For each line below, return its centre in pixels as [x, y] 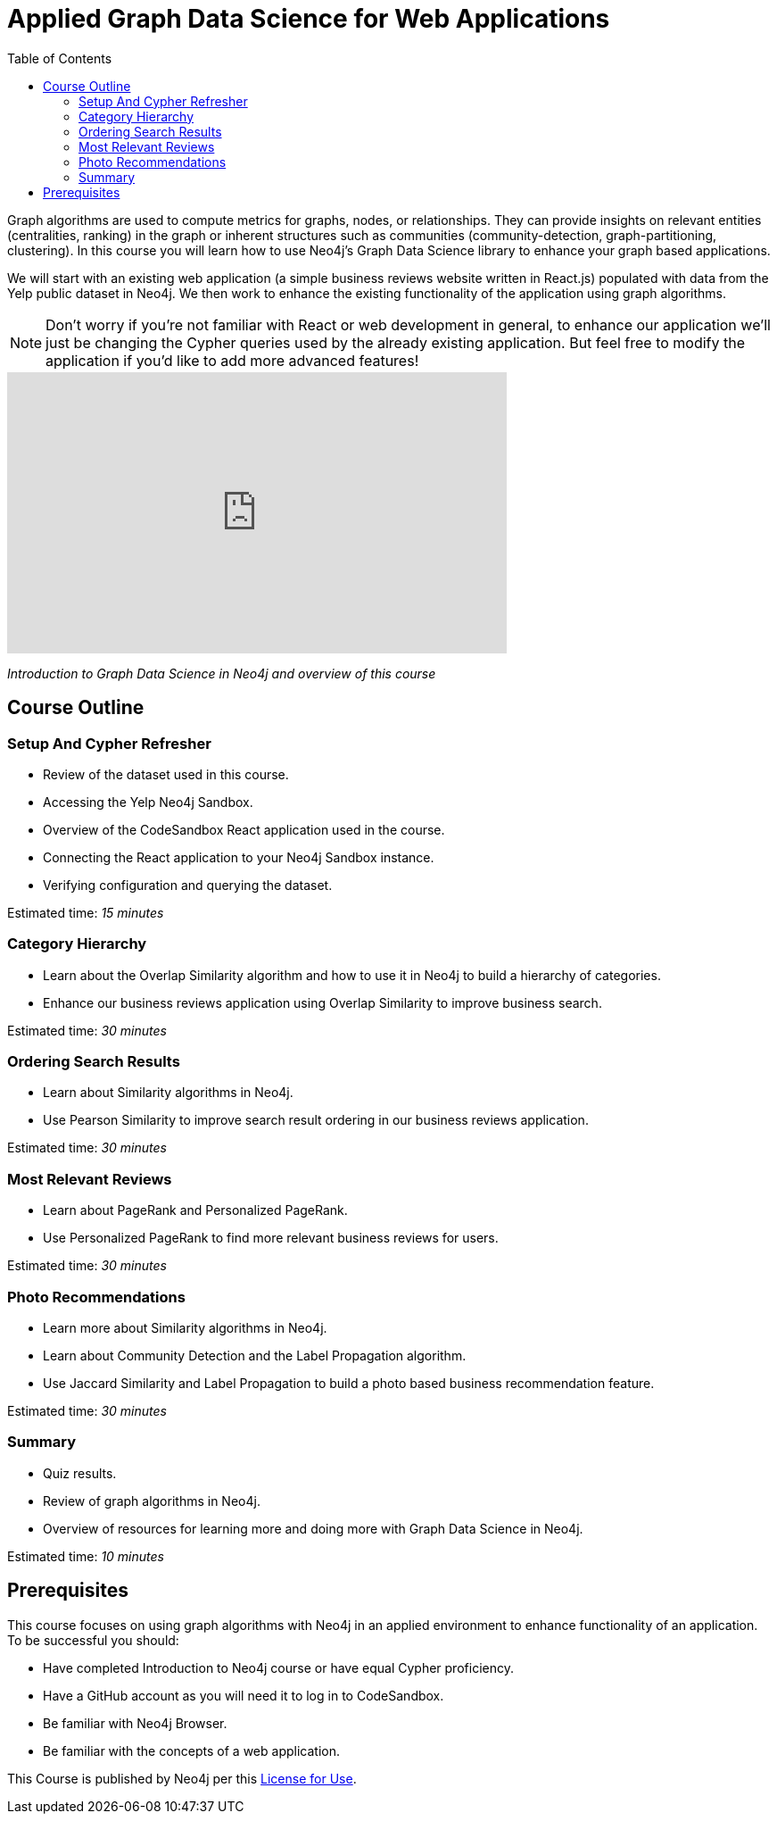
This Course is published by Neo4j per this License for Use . [182, 1778]
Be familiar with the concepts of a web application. [191, 1750]
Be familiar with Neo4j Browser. [135, 1723]
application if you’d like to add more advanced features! [232, 360]
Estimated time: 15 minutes [86, 912]
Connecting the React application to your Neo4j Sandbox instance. [239, 857]
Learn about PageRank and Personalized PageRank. [195, 1210]
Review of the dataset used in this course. [166, 774]
